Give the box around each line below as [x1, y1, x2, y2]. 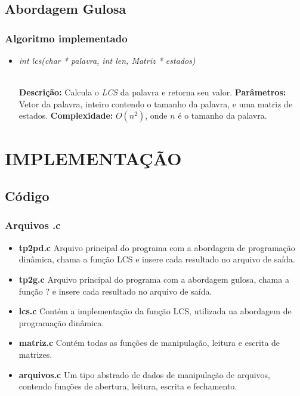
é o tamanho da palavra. [178, 109, 267, 122]
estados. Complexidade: [18, 109, 113, 122]
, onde [145, 109, 168, 122]
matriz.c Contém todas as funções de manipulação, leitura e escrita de [18, 336, 280, 349]
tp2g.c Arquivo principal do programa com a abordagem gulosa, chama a [18, 273, 289, 285]
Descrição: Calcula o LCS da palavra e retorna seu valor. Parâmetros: [18, 86, 286, 98]
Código [5, 187, 50, 205]
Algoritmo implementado [5, 30, 128, 45]
